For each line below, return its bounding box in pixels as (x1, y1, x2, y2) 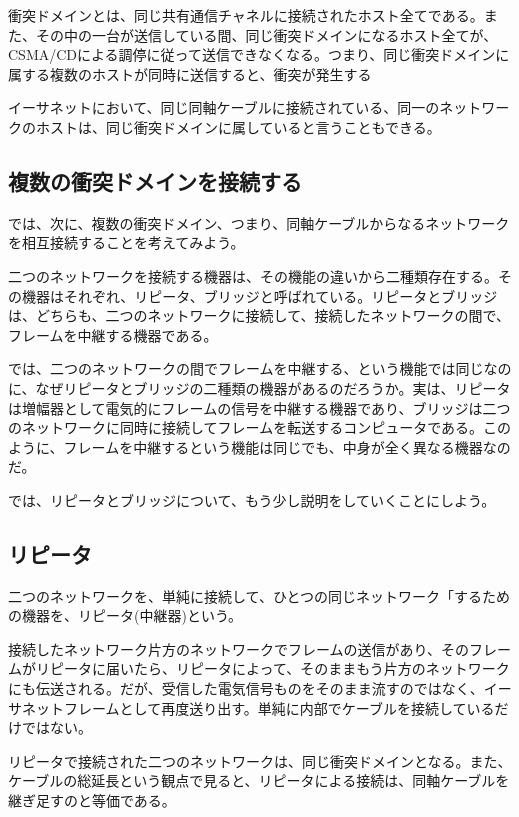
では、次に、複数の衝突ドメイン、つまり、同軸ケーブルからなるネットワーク (8, 212, 510, 233)
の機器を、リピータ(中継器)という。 (8, 605, 243, 626)
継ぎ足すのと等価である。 (8, 790, 176, 811)
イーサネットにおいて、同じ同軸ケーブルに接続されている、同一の (8, 97, 440, 118)
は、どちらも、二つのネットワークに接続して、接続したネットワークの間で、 (8, 305, 510, 326)
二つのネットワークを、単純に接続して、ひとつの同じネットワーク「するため (8, 585, 510, 606)
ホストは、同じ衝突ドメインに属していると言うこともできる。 (35, 116, 441, 137)
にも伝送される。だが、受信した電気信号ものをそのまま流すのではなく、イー (8, 678, 512, 699)
